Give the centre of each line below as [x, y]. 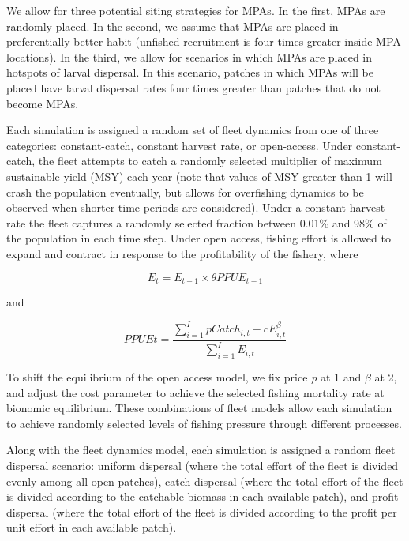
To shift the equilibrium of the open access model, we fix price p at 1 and [184, 376]
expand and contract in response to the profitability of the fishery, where [182, 253]
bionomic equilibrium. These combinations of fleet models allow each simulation [199, 408]
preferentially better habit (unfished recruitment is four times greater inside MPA [204, 41]
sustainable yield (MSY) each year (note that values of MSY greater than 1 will [199, 176]
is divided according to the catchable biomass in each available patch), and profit [203, 496]
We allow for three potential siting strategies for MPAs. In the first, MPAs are [196, 10]
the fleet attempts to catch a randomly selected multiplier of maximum [210, 161]
